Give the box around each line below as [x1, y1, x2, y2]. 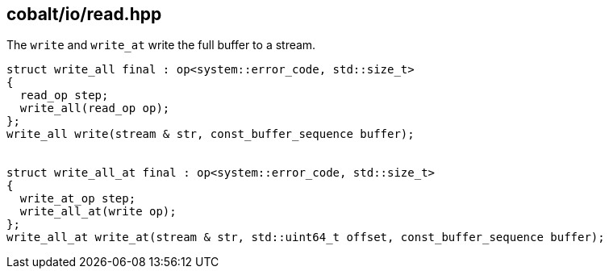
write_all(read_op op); [19, 102, 170, 115]
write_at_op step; [19, 192, 136, 206]
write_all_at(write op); [19, 205, 177, 219]
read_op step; [19, 89, 109, 102]
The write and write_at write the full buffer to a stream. [6, 38, 316, 52]
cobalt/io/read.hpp [6, 4, 162, 24]
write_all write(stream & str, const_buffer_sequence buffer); [6, 127, 415, 141]
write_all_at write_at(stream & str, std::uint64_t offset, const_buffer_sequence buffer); [6, 231, 605, 244]
